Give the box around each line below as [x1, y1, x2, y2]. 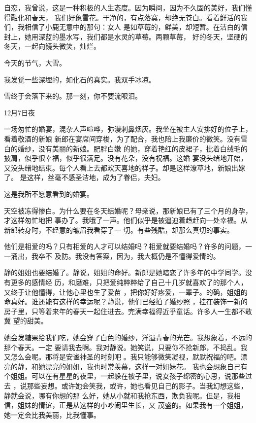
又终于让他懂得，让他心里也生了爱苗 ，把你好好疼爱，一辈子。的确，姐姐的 [4, 286, 248, 297]
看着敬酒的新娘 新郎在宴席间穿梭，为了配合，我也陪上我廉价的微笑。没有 [4, 133, 241, 143]
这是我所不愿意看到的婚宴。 [4, 188, 94, 199]
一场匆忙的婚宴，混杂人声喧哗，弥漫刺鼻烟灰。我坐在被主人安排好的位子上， [4, 124, 252, 134]
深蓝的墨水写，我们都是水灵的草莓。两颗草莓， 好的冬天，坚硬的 [38, 31, 248, 41]
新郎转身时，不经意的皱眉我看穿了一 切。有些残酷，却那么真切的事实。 [4, 224, 234, 235]
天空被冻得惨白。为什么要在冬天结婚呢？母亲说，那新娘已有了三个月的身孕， [4, 205, 252, 215]
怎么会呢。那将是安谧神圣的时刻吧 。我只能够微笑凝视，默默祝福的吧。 [10, 352, 241, 362]
